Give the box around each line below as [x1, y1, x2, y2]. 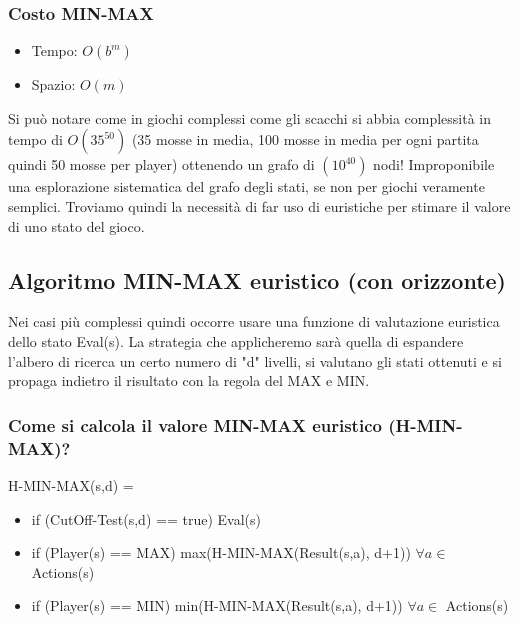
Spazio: [31, 74, 76, 95]
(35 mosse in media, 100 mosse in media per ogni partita [131, 129, 479, 150]
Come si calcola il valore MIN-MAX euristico [8, 412, 382, 437]
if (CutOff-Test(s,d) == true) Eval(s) [31, 508, 261, 529]
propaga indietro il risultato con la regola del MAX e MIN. [8, 370, 370, 391]
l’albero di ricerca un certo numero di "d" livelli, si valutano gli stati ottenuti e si [8, 350, 502, 371]
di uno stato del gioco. [8, 215, 145, 236]
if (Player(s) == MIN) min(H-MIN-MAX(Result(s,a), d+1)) [31, 595, 403, 616]
